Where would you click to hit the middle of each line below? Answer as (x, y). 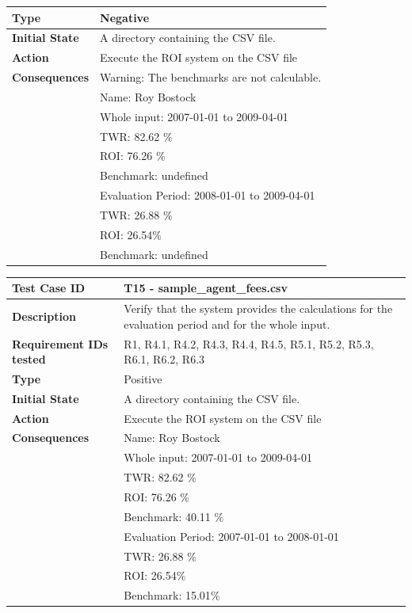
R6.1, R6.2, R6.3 (164, 359)
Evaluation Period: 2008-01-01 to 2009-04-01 (208, 195)
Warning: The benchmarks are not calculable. (211, 77)
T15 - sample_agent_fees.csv (206, 288)
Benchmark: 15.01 (167, 595)
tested (29, 359)
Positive (143, 378)
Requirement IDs (60, 343)
